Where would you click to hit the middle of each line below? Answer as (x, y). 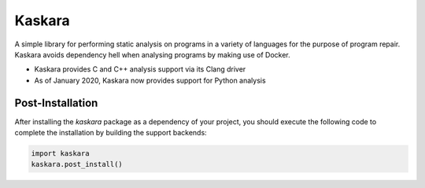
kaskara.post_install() (77, 164)
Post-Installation (56, 103)
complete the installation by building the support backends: (111, 133)
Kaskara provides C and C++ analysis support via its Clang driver (140, 69)
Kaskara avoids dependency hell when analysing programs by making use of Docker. (152, 54)
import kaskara (60, 153)
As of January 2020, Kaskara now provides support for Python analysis (150, 80)
